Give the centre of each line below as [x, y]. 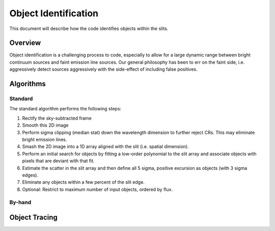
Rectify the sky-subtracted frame [57, 118]
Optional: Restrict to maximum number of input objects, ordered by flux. [98, 189]
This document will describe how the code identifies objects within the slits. [89, 28]
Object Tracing [34, 218]
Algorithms [28, 84]
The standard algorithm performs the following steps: [65, 109]
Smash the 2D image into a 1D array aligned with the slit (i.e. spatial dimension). [105, 147]
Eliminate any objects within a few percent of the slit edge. [84, 182]
